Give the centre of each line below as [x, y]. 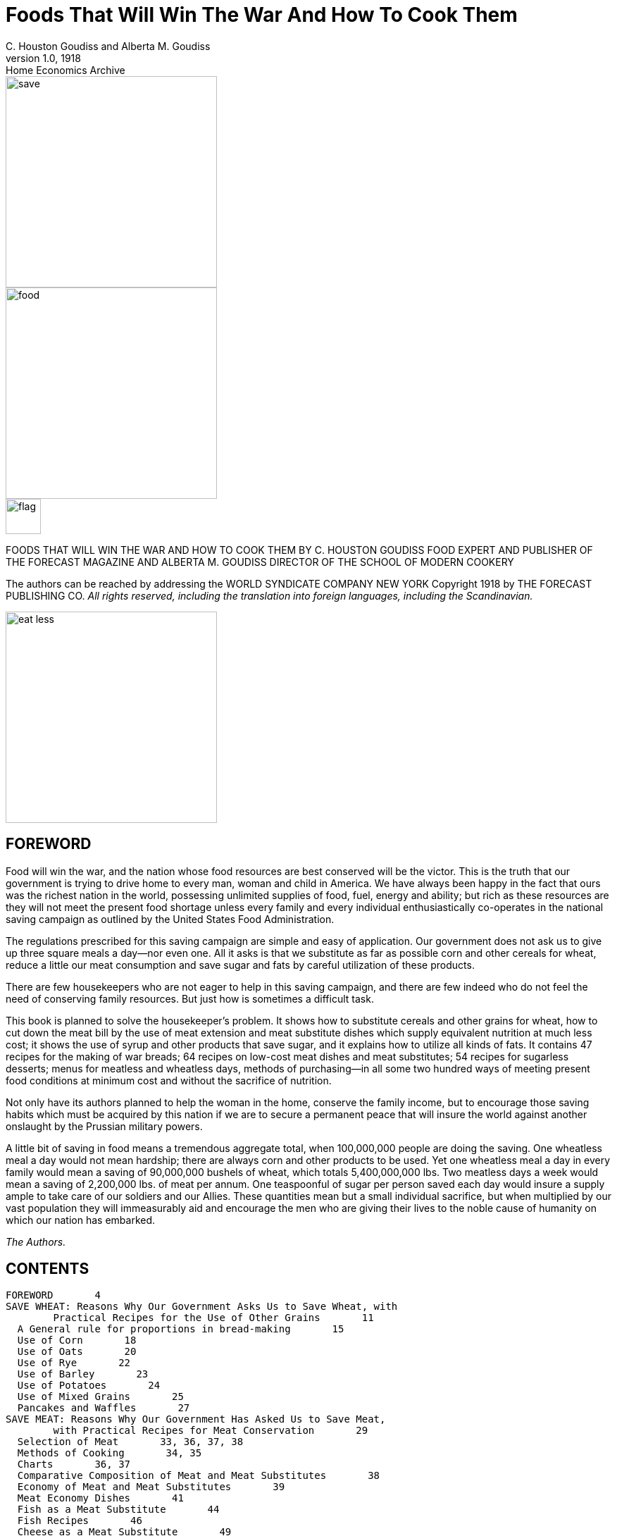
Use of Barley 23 [83, 1374]
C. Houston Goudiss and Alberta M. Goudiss [108, 46]
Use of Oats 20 [77, 1352]
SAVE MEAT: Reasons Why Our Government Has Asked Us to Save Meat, [196, 1419]
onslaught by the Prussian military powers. [104, 1126]
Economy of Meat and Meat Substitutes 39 [151, 1487]
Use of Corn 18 [77, 1340]
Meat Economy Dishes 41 [100, 1498]
